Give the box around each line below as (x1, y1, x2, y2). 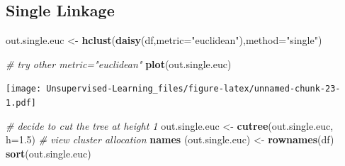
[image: (6, 84, 42, 94)
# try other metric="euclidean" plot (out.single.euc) (6, 56, 232, 71)
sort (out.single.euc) (6, 145, 91, 160)
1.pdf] (6, 98, 36, 109)
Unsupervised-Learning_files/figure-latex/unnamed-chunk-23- (46, 84, 341, 94)
